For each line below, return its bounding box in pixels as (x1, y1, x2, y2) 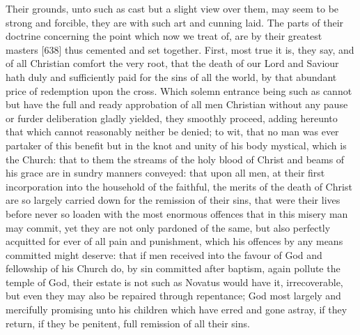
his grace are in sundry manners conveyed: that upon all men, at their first (6, 165, 325, 180)
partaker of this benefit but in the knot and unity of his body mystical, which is (6, 137, 347, 152)
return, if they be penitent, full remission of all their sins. (6, 315, 250, 330)
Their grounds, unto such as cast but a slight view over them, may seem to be (6, 1, 339, 15)
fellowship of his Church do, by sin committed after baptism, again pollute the (6, 261, 341, 276)
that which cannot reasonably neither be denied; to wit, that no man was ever (6, 124, 339, 139)
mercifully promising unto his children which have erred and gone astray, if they (6, 302, 347, 317)
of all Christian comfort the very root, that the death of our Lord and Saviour (6, 56, 339, 70)
